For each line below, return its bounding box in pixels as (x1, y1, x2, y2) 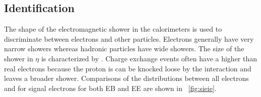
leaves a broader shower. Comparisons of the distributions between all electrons (4, 73, 249, 83)
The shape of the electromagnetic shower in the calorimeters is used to (4, 24, 222, 34)
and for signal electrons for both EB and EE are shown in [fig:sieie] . (4, 82, 217, 93)
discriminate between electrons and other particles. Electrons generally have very (4, 33, 254, 44)
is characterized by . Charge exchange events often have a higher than (41, 53, 257, 63)
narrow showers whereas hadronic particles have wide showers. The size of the (4, 43, 244, 54)
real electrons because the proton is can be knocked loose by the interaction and (4, 63, 251, 73)
